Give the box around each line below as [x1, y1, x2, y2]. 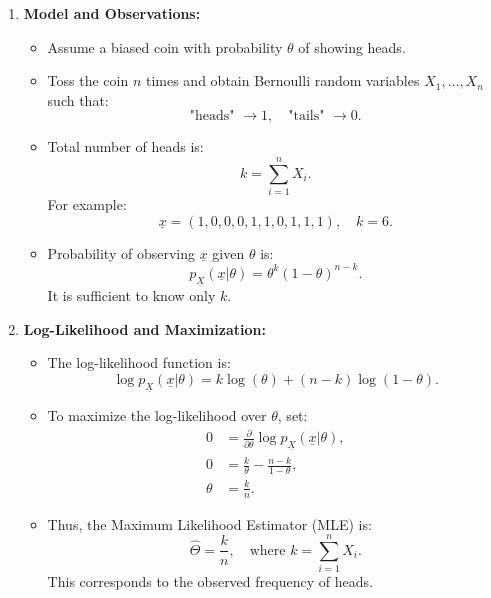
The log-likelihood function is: [47, 352, 231, 373]
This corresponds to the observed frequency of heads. [47, 571, 373, 592]
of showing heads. [298, 36, 406, 57]
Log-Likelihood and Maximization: [23, 318, 266, 339]
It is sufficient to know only [47, 285, 216, 306]
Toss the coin [47, 70, 129, 91]
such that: [47, 89, 109, 110]
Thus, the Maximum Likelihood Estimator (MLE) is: [47, 513, 372, 534]
